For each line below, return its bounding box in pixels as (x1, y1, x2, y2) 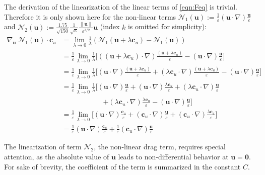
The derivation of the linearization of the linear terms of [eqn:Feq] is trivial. (4, 2, 237, 12)
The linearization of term (4, 141, 82, 152)
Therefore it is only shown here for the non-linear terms (4, 11, 176, 22)
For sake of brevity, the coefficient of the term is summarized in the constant (4, 161, 241, 171)
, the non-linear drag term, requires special (94, 141, 226, 152)
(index (100, 21, 120, 32)
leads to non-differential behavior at (118, 151, 229, 162)
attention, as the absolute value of (4, 151, 109, 162)
